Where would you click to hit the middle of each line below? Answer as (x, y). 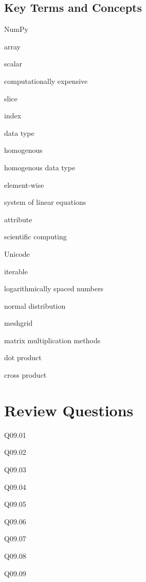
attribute (18, 219)
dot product (23, 357)
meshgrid (19, 323)
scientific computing (35, 236)
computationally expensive (46, 81)
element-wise (24, 184)
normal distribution (35, 305)
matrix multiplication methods (52, 340)
